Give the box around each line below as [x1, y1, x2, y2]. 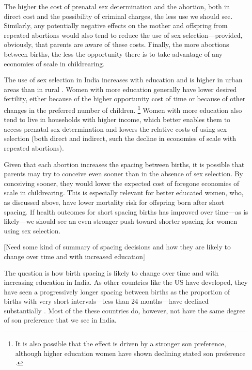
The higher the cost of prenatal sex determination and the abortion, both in [4, 1, 230, 11]
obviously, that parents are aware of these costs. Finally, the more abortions [4, 39, 229, 49]
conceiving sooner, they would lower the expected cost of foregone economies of [4, 178, 239, 188]
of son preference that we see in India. [4, 315, 117, 325]
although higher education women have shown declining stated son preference [15, 348, 246, 358]
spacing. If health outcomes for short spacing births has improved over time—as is [4, 206, 248, 216]
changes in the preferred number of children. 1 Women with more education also [4, 103, 242, 115]
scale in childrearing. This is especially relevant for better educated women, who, [4, 187, 244, 198]
